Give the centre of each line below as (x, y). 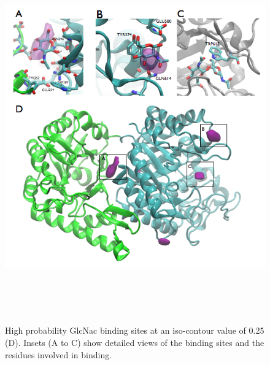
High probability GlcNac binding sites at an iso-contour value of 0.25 (135, 330)
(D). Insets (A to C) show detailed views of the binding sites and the (135, 343)
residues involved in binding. (59, 354)
